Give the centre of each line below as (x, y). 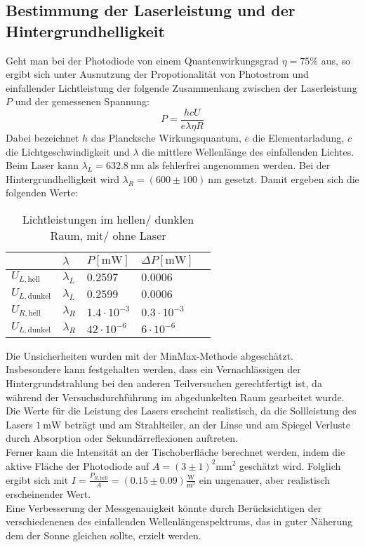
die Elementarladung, (298, 138)
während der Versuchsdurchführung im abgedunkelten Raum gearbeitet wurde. (175, 397)
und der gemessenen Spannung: (82, 101)
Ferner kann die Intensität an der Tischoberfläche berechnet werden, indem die (175, 451)
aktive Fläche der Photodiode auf (78, 465)
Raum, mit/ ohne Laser (108, 235)
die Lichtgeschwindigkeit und (68, 151)
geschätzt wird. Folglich (290, 465)
